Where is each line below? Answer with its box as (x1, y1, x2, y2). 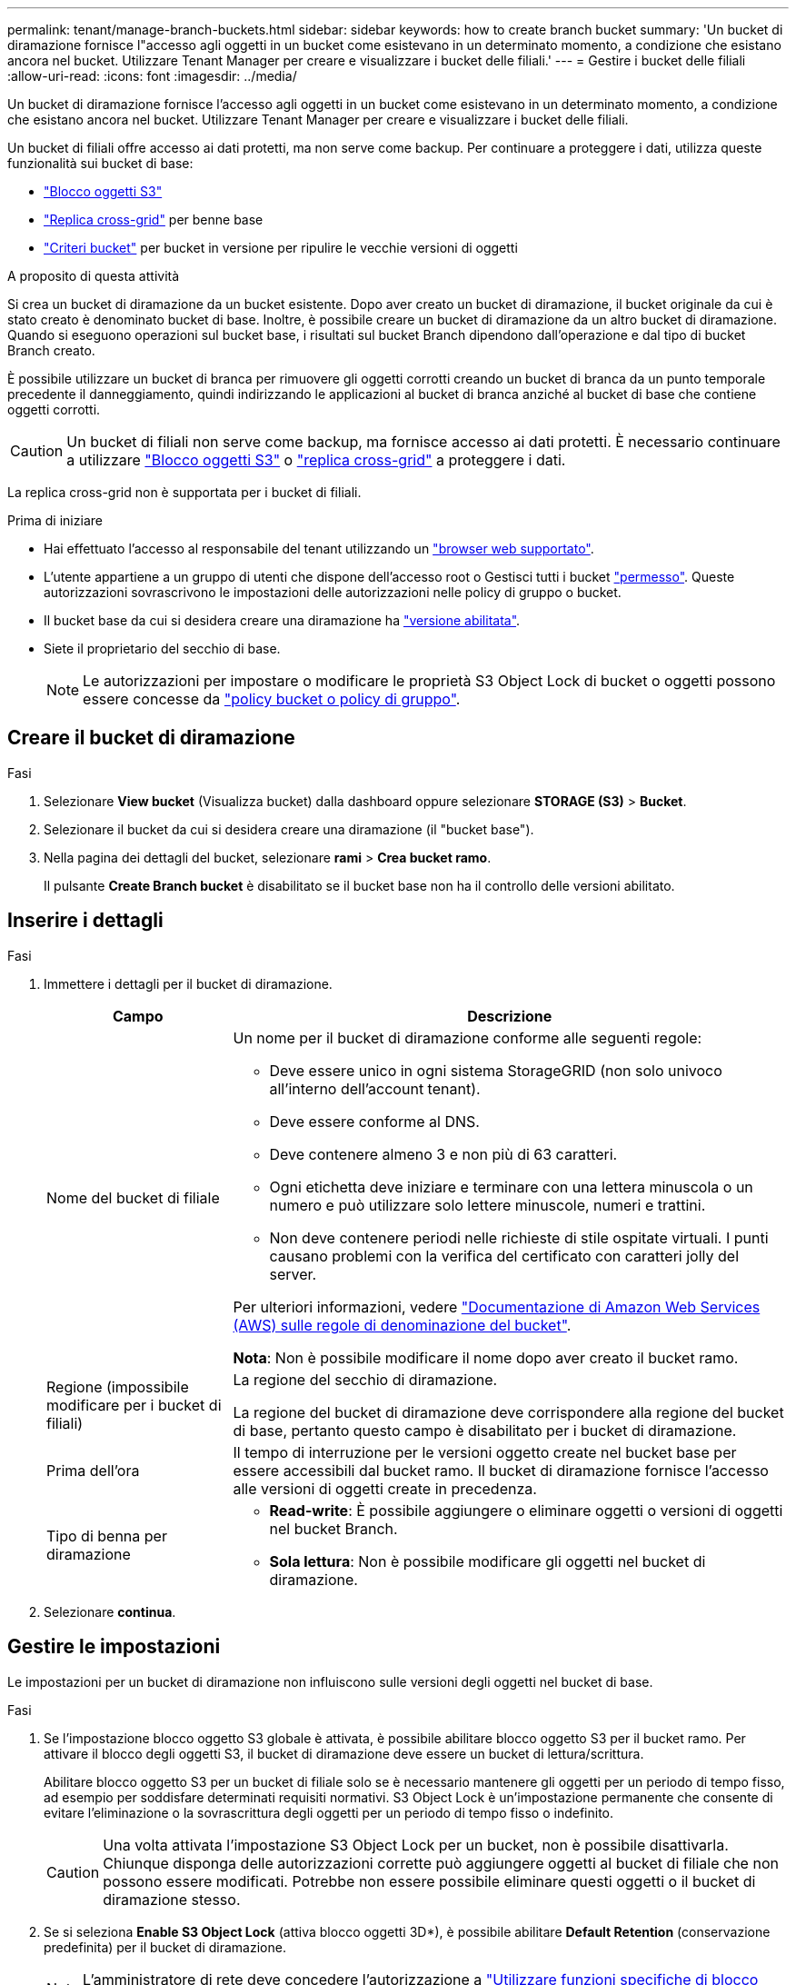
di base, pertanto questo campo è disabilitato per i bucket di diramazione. (233, 1421, 737, 1440)
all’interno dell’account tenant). (269, 1079, 481, 1098)
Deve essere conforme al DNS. (269, 1112, 480, 1131)
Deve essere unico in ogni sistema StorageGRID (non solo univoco (269, 1061, 722, 1080)
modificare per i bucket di (46, 1395, 222, 1414)
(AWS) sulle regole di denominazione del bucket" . (233, 1315, 572, 1334)
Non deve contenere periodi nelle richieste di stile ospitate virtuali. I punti (269, 1228, 769, 1247)
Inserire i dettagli (7, 909, 164, 933)
